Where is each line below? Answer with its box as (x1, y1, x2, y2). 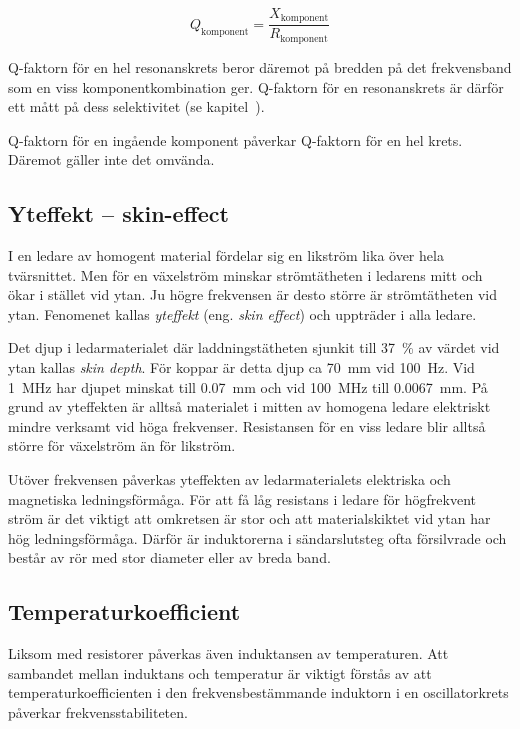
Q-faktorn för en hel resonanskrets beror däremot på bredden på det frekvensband (8, 56, 512, 77)
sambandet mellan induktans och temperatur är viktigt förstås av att (8, 662, 432, 683)
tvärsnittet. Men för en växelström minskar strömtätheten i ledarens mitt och (8, 264, 483, 285)
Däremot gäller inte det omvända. (8, 149, 215, 170)
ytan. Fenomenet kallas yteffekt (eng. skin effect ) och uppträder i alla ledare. (8, 303, 477, 324)
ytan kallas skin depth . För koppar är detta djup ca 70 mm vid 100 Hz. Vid (8, 357, 475, 378)
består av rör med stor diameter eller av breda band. (8, 547, 331, 568)
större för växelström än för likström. (8, 435, 236, 456)
